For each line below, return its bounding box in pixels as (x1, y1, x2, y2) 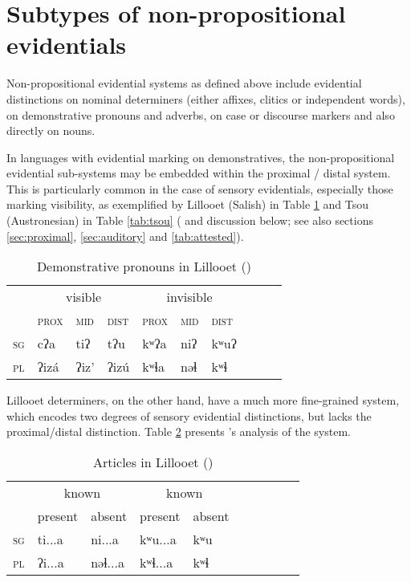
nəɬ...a (91, 553, 124, 572)
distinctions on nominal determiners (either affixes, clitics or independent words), (6, 90, 405, 107)
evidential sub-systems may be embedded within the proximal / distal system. (6, 165, 391, 181)
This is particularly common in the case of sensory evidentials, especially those (6, 180, 393, 197)
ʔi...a (37, 553, 64, 572)
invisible (166, 287, 213, 307)
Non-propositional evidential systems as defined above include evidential (6, 75, 362, 92)
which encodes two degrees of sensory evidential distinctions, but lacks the (6, 407, 372, 424)
